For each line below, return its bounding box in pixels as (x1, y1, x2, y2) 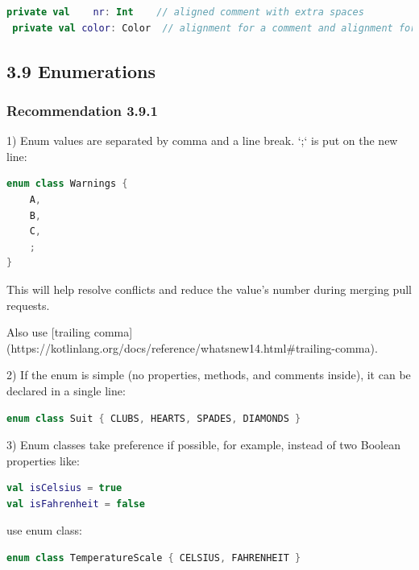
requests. (6, 296, 50, 313)
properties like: (6, 452, 80, 469)
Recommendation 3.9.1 (6, 100, 158, 120)
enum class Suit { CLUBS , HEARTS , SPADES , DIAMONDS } (6, 412, 301, 424)
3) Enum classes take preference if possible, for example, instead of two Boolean (6, 436, 400, 453)
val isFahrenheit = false (6, 498, 145, 510)
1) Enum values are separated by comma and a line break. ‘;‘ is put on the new (6, 132, 398, 149)
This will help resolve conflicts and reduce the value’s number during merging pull (6, 280, 412, 297)
